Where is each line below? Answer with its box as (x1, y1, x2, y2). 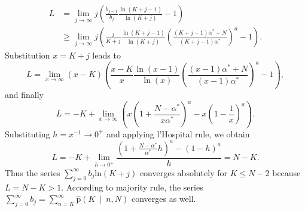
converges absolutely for (139, 166, 227, 179)
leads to (92, 49, 121, 62)
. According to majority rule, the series (61, 180, 203, 193)
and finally (5, 88, 44, 100)
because (272, 166, 301, 179)
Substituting (5, 127, 50, 140)
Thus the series (5, 166, 60, 179)
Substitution (5, 49, 50, 62)
